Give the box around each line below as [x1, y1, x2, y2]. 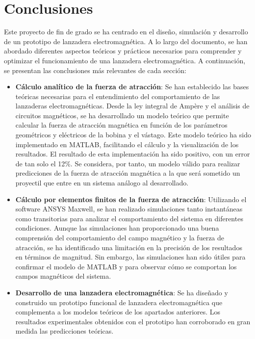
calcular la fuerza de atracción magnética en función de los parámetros [15, 120, 228, 130]
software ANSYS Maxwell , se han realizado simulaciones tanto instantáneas [15, 204, 243, 214]
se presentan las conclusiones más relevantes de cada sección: [4, 65, 186, 75]
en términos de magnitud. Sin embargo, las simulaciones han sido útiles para [15, 252, 246, 262]
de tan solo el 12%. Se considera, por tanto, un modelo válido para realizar [15, 158, 240, 168]
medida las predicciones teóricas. [15, 326, 114, 336]
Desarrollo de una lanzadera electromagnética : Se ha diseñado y [15, 287, 228, 297]
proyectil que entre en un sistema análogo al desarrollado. [15, 178, 189, 188]
